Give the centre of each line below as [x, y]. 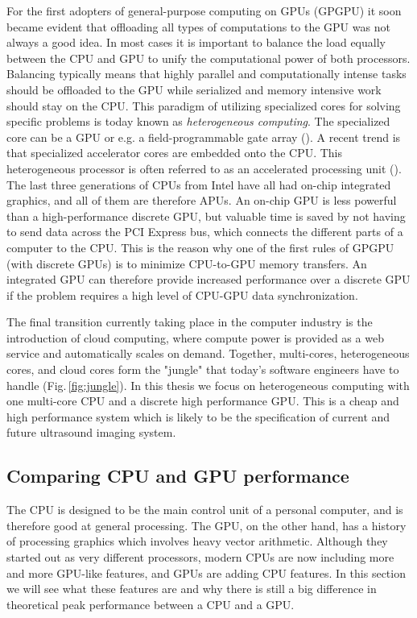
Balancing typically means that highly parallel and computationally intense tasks [206, 74]
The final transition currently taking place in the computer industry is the [190, 322]
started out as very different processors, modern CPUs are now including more [200, 557]
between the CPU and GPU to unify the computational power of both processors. [208, 58]
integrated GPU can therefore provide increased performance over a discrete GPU [208, 279]
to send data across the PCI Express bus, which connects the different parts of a [205, 232]
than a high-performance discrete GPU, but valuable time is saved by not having [206, 216]
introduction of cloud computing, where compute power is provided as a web [195, 337]
